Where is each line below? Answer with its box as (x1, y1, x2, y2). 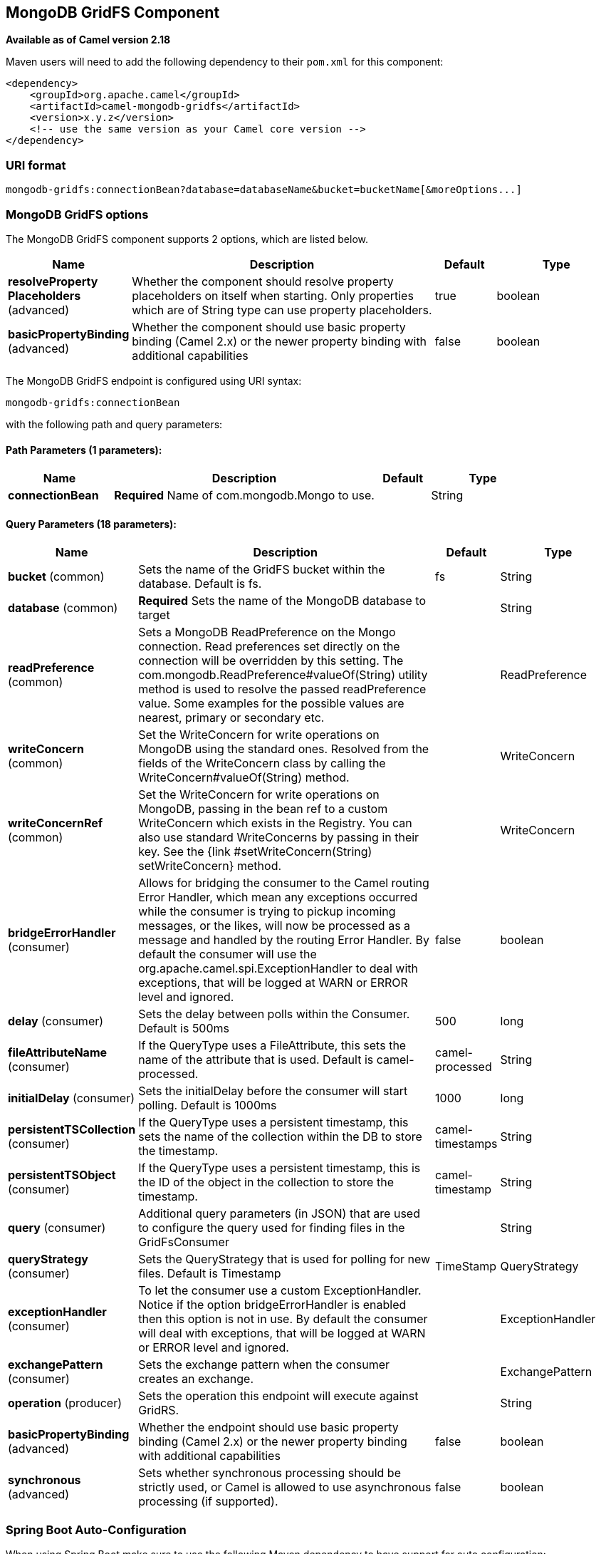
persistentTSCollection (8, 1122, 136, 1137)
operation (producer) (8, 1396, 122, 1411)
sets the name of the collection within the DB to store (138, 1129, 422, 1144)
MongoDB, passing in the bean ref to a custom (138, 802, 388, 817)
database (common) (8, 601, 118, 616)
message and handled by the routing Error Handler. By (138, 933, 429, 948)
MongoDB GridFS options (6, 207, 149, 222)
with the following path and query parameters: (6, 418, 223, 430)
